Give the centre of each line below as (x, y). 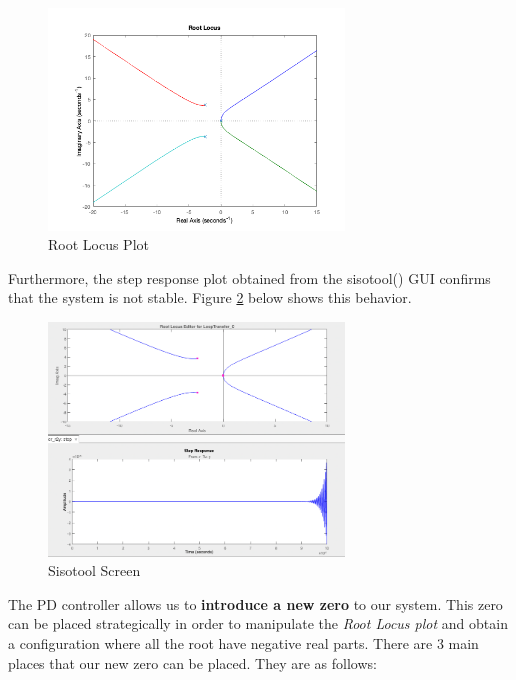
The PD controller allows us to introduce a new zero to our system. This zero (255, 603)
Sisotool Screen (94, 570)
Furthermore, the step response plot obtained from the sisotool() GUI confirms (249, 277)
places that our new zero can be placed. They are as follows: (192, 662)
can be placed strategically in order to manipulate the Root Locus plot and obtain (258, 623)
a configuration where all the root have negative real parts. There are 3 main (243, 643)
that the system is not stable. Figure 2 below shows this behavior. (210, 297)
